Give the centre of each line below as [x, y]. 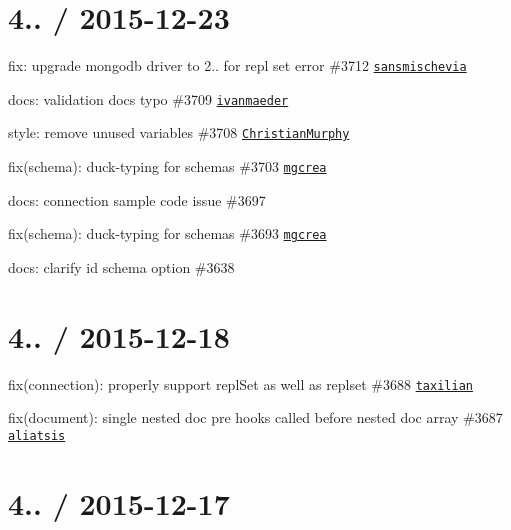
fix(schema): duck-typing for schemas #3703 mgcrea [167, 166]
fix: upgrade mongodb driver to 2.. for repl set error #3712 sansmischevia [237, 65]
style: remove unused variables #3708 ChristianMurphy [179, 132]
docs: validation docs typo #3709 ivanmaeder [148, 98]
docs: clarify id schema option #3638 [121, 267]
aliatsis [37, 435]
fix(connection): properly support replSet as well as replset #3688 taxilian [240, 383]
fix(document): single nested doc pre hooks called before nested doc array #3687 [255, 417]
